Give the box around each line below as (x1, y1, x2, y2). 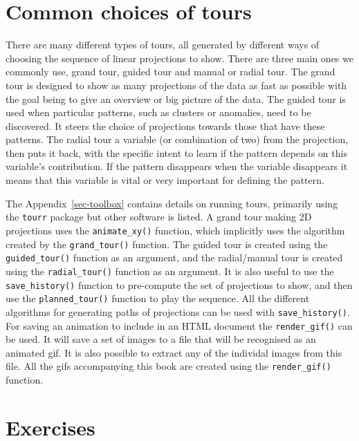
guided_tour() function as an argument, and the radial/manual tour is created (6, 250, 343, 265)
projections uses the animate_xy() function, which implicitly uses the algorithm (6, 223, 345, 237)
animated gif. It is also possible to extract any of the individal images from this (6, 345, 342, 359)
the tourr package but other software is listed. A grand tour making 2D (6, 209, 312, 224)
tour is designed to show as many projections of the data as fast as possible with (6, 77, 347, 92)
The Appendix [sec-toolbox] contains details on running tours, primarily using (6, 196, 338, 210)
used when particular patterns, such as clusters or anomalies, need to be (6, 105, 311, 120)
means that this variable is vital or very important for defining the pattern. (6, 173, 324, 187)
